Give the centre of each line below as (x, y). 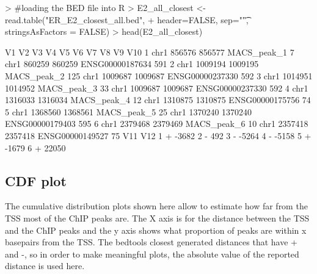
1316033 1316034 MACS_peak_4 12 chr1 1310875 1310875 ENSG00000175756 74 (158, 100)
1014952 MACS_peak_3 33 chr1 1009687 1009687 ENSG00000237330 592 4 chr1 (157, 88)
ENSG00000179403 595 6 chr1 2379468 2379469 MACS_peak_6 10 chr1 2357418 (157, 124)
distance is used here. (45, 266)
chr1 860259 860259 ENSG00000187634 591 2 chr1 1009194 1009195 (132, 64)
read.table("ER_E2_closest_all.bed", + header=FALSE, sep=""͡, (127, 19)
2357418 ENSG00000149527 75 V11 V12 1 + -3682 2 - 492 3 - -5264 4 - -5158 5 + (158, 135)
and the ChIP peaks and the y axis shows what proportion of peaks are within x (156, 230)
